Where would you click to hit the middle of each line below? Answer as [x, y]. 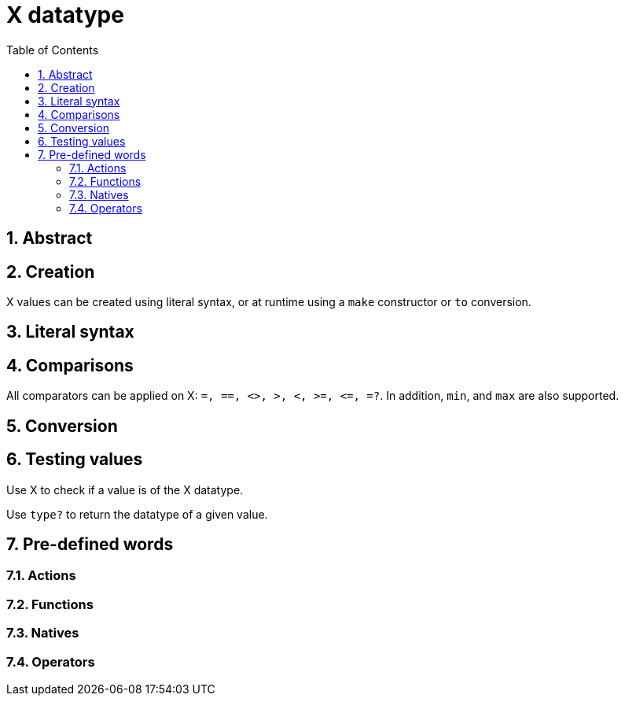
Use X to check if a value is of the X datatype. [125, 490]
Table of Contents [53, 50]
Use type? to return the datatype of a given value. [137, 514]
